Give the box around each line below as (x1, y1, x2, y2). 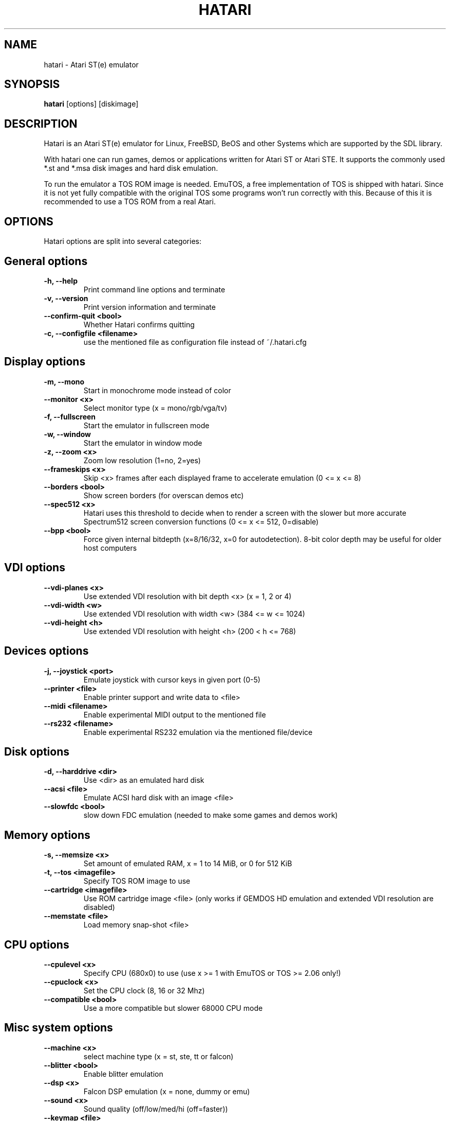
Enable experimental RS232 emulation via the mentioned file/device (83, 727, 313, 737)
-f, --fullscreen (44, 412, 96, 421)
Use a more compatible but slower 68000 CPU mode (83, 1004, 263, 1013)
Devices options (4, 644, 89, 658)
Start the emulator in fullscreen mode (83, 421, 210, 430)
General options (4, 254, 88, 268)
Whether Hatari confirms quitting (83, 320, 195, 329)
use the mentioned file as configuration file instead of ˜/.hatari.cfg (83, 337, 307, 346)
